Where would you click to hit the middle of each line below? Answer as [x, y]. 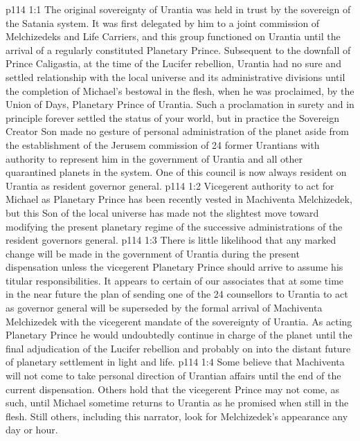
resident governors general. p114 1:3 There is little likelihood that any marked [171, 240]
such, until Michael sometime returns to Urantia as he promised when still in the [177, 403]
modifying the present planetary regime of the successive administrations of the [174, 226]
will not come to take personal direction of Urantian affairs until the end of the [173, 376]
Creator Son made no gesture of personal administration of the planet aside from [178, 131]
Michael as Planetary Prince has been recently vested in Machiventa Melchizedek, [179, 199]
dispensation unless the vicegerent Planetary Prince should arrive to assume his [174, 267]
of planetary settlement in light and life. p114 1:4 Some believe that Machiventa [175, 362]
